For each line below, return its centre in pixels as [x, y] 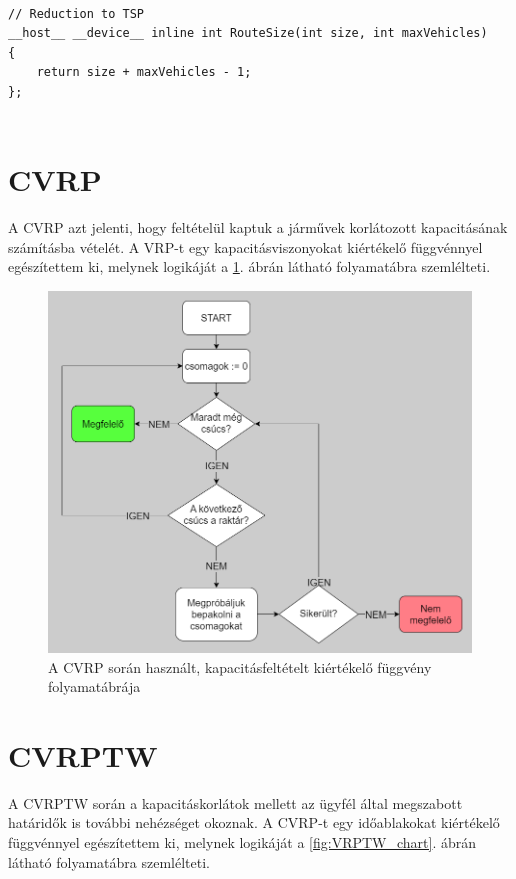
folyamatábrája [94, 686]
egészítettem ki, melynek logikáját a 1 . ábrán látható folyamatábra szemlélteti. [249, 266]
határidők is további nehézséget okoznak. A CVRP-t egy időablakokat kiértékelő [254, 822]
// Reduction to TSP [76, 13]
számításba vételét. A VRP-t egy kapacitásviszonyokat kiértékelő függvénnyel [245, 246]
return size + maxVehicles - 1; [144, 72]
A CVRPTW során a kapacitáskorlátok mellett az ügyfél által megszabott [235, 802]
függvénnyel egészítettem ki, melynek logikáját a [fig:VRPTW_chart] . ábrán [242, 842]
